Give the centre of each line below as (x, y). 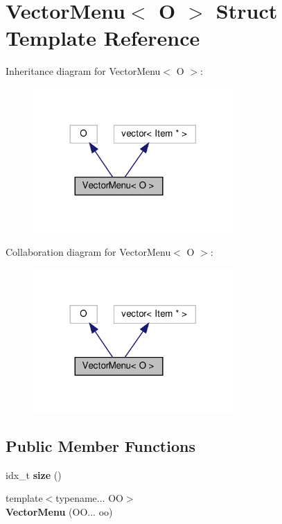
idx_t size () (34, 474)
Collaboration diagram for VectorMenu (88, 251)
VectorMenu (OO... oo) (59, 512)
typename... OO (89, 498)
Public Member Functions (100, 446)
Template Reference (103, 38)
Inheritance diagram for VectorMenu (83, 71)
